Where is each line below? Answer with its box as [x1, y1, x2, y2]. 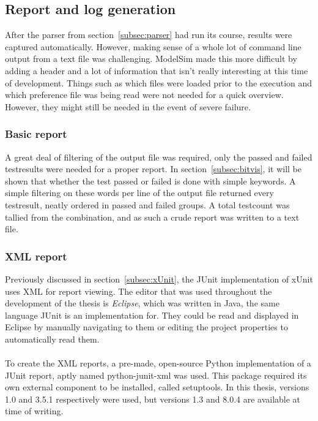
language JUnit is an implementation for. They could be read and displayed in [5, 308, 299, 321]
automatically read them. [5, 332, 100, 345]
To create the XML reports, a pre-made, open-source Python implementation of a [5, 357, 311, 370]
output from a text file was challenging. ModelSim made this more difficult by [5, 52, 297, 65]
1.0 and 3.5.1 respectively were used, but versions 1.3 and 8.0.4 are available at [5, 392, 301, 405]
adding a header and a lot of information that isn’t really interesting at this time [5, 64, 308, 77]
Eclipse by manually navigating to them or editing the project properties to [5, 320, 288, 333]
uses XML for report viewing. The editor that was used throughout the [5, 284, 272, 297]
